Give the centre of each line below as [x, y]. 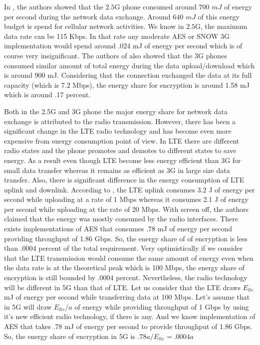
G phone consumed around [155, 6]
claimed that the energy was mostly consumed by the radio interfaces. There [121, 219]
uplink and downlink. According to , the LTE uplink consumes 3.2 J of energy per [130, 189]
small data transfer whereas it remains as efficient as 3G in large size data [117, 170]
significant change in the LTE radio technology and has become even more [118, 131]
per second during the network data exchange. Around [87, 16]
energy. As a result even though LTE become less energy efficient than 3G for [123, 160]
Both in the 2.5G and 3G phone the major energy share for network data [116, 111]
